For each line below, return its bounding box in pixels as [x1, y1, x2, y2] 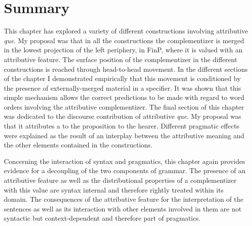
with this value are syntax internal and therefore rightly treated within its [4, 184, 224, 194]
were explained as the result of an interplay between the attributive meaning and [4, 130, 245, 140]
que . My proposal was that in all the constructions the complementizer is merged [4, 35, 244, 45]
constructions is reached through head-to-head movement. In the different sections [4, 64, 248, 74]
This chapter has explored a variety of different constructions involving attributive [4, 26, 248, 36]
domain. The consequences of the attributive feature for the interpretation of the [4, 194, 244, 204]
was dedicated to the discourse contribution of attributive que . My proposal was [4, 111, 241, 121]
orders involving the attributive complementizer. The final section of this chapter [4, 101, 244, 112]
